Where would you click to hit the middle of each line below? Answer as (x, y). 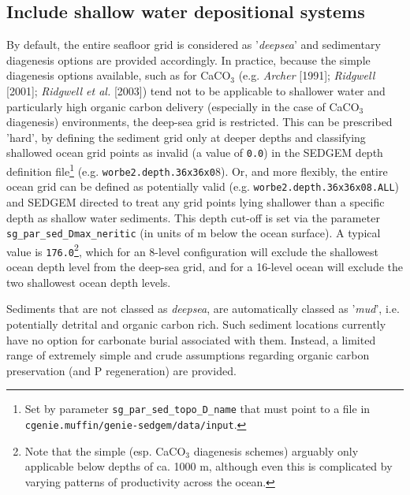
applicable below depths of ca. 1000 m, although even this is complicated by (209, 466)
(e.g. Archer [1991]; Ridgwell (307, 75)
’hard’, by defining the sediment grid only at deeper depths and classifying (186, 137)
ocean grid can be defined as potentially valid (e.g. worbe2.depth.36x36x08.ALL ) (203, 186)
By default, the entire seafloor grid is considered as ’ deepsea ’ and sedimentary (194, 45)
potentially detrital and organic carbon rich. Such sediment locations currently (196, 324)
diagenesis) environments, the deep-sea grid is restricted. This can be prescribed (199, 122)
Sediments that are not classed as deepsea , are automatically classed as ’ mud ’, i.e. (203, 309)
